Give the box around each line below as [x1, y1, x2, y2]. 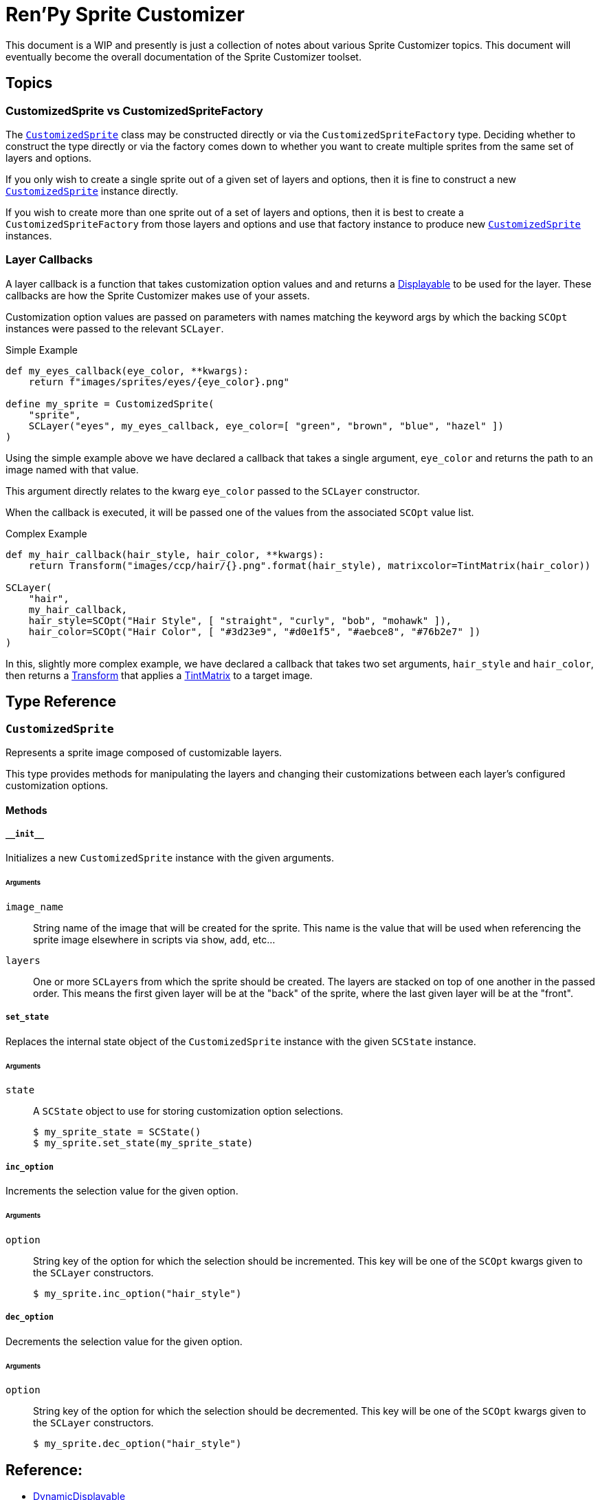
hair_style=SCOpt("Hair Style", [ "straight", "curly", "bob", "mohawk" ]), [28, 614, 452, 626]
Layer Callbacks [5, 253, 93, 267]
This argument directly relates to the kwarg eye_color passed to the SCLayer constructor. [5, 484, 420, 497]
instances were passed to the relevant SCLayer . [5, 322, 224, 334]
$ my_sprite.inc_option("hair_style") [33, 1287, 242, 1299]
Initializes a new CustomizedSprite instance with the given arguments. [5, 852, 335, 864]
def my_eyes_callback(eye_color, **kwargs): [5, 365, 249, 376]
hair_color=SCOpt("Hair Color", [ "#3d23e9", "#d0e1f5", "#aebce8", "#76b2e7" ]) [28, 625, 481, 637]
